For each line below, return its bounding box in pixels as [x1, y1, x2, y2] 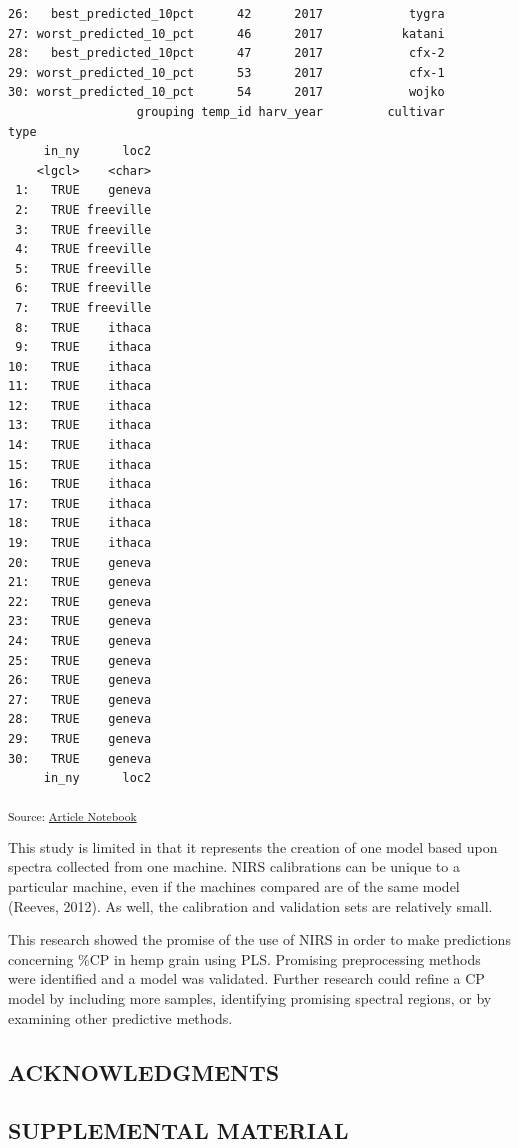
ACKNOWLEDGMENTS [8, 1056, 280, 1087]
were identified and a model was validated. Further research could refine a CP [8, 968, 485, 989]
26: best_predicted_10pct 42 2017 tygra [8, 7, 445, 21]
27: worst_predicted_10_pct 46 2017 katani [8, 26, 445, 41]
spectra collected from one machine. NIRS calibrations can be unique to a [8, 856, 460, 877]
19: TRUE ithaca [8, 536, 152, 551]
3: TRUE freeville [15, 222, 152, 237]
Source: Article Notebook [8, 807, 137, 824]
